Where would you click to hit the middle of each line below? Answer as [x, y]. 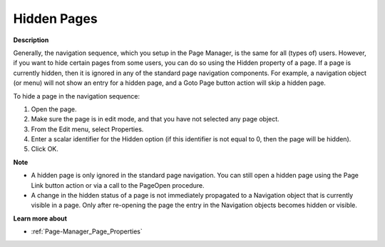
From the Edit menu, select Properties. [87, 129]
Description [31, 40]
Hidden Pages [55, 19]
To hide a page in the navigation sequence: [77, 96]
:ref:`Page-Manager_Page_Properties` [87, 231]
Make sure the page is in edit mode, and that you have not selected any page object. [155, 119]
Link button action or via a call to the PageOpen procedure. [118, 185]
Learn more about [40, 218]
